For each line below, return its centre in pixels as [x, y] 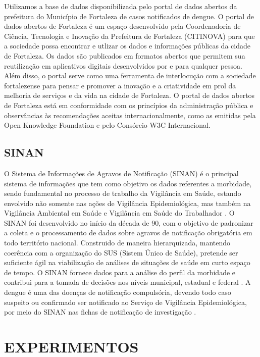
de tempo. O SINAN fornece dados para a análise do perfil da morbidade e [120, 272]
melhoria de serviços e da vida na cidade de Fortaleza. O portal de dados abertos [129, 95]
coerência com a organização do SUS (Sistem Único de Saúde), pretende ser [121, 252]
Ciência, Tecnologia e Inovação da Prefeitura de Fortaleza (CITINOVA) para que [129, 36]
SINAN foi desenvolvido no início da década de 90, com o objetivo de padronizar [129, 222]
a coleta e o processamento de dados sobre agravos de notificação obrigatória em [128, 233]
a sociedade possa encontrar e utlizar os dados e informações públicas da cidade [127, 46]
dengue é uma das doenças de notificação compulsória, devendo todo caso [118, 292]
